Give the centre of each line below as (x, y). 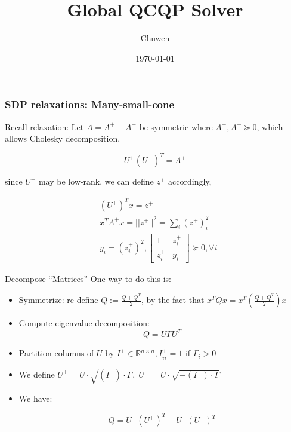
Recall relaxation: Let (44, 126)
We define (37, 374)
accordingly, (190, 181)
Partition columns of (56, 353)
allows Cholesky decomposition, (63, 138)
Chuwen (155, 38)
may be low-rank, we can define (96, 181)
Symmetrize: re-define (58, 300)
